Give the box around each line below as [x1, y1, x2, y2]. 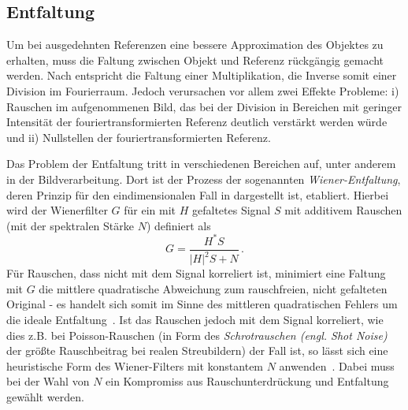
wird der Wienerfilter [6, 202, 108, 218]
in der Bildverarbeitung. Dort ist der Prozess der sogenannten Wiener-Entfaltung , [6, 170, 401, 187]
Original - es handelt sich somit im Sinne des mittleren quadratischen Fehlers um [6, 296, 398, 312]
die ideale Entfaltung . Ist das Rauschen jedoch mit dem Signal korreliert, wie [6, 311, 384, 328]
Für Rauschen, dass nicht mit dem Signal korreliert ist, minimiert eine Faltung [6, 265, 386, 281]
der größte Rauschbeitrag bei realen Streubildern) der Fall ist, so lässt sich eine [6, 342, 388, 359]
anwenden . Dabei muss [279, 357, 395, 374]
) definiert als [146, 217, 211, 233]
